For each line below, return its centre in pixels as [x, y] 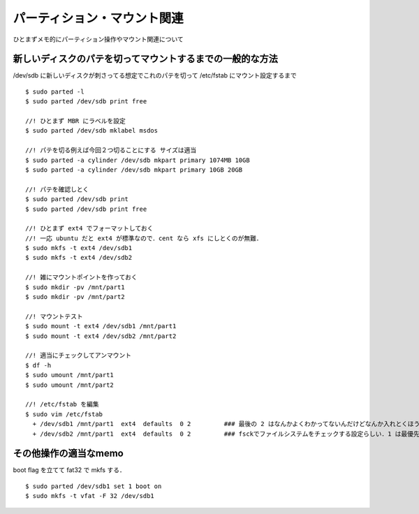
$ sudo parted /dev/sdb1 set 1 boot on [94, 486]
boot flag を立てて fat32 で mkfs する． [69, 470]
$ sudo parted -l [55, 91]
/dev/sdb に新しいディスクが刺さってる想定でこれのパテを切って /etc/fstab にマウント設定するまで [155, 75]
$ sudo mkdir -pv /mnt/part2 [75, 297]
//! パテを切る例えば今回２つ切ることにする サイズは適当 [111, 150]
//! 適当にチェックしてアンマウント [79, 355]
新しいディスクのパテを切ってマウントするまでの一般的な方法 [146, 59]
